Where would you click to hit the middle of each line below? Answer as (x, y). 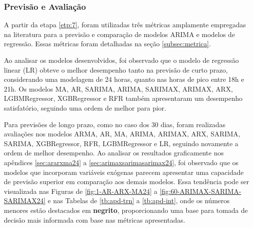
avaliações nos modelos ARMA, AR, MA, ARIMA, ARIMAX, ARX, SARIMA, (122, 134)
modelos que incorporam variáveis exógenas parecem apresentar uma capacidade (124, 172)
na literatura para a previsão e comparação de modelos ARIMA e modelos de (119, 34)
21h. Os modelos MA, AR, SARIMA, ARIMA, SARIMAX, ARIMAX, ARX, (118, 88)
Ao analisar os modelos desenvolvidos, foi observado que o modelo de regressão (121, 60)
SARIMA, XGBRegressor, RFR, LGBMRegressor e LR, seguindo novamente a (121, 143)
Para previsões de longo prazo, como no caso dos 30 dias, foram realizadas (115, 124)
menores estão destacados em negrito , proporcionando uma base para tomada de (126, 210)
